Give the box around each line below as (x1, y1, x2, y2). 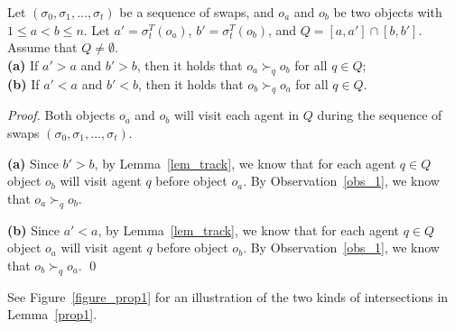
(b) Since (7, 220, 60, 239)
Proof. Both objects (7, 105, 116, 124)
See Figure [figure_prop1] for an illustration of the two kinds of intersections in (7, 287, 449, 306)
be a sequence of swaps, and (119, 3, 274, 21)
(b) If (7, 74, 40, 93)
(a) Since (7, 153, 59, 172)
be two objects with (333, 3, 442, 21)
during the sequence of (317, 105, 442, 124)
